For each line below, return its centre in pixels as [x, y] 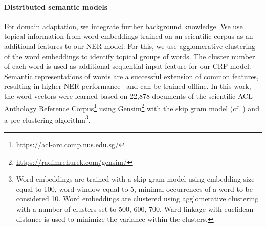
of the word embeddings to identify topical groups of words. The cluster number [130, 56]
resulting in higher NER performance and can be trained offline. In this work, [128, 86]
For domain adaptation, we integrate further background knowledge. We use [124, 26]
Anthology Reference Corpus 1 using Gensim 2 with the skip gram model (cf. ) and [132, 107]
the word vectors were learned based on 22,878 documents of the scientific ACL [128, 96]
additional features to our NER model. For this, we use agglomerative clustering [130, 46]
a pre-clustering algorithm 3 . [47, 119]
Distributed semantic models [56, 6]
